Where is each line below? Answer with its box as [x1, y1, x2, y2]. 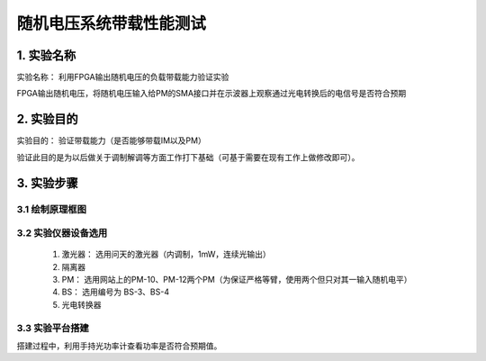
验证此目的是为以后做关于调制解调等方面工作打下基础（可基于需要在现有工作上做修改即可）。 [16, 151, 360, 162]
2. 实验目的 [16, 112, 78, 127]
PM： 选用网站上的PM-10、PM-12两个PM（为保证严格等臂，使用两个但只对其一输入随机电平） [61, 275, 412, 285]
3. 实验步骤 [16, 176, 78, 191]
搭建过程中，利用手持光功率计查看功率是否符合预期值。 [16, 340, 222, 351]
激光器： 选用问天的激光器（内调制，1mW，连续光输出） [61, 248, 271, 260]
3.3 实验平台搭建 [16, 321, 89, 334]
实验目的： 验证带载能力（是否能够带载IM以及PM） [16, 135, 206, 146]
